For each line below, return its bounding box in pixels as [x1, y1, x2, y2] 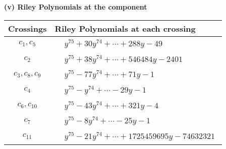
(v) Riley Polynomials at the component [4, 2, 147, 12]
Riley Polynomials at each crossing [54, 22, 196, 34]
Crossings [8, 22, 47, 34]
